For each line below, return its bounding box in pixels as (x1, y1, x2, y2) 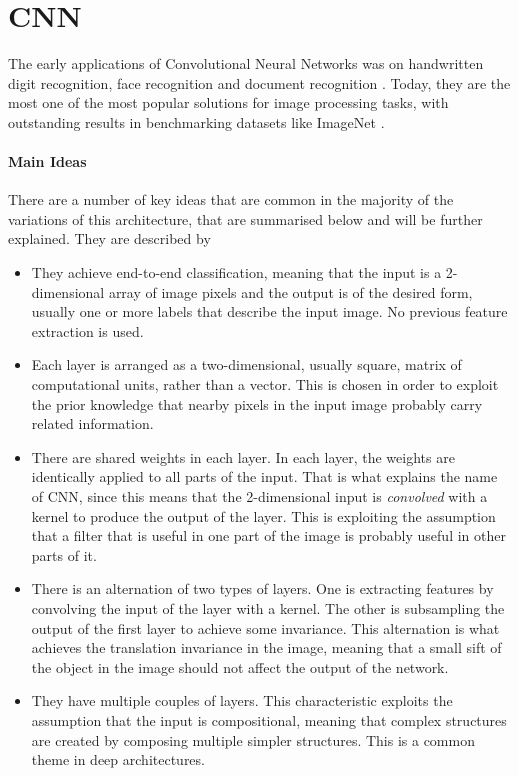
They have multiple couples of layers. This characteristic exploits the (31, 690, 453, 711)
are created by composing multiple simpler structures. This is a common (31, 729, 475, 750)
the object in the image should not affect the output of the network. (31, 656, 449, 677)
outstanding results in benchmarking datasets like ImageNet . (8, 111, 385, 132)
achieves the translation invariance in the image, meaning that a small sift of (31, 637, 502, 658)
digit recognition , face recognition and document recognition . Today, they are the (8, 72, 511, 93)
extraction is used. (31, 320, 144, 341)
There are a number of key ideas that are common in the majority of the (8, 189, 454, 210)
